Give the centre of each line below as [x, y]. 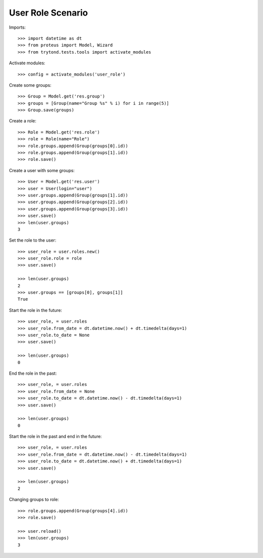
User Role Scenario [48, 13]
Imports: [18, 27]
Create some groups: [30, 85]
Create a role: [23, 121]
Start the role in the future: [36, 310]
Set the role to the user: [33, 240]
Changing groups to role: [34, 500]
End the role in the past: [33, 373]
